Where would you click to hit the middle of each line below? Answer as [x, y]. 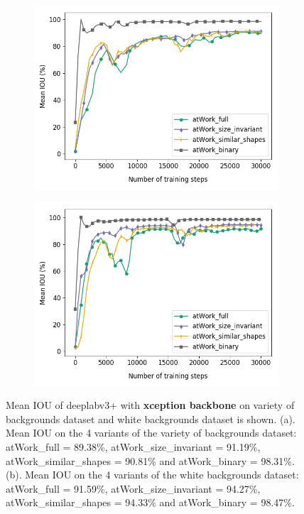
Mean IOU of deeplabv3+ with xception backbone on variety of [150, 405]
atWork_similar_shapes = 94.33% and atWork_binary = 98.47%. [150, 502]
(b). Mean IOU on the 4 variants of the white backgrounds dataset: [152, 475]
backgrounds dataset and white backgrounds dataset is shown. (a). [151, 419]
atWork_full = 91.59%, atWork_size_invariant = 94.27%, [133, 488]
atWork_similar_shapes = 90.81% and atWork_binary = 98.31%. [150, 460]
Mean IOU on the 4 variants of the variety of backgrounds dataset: [151, 433]
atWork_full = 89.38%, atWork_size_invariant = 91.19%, [133, 446]
